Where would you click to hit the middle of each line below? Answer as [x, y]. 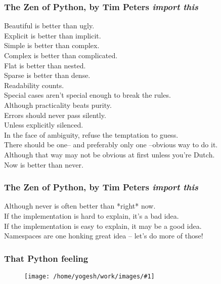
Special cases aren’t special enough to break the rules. [87, 95]
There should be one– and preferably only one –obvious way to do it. [111, 145]
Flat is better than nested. [45, 65]
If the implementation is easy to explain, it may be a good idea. [103, 226]
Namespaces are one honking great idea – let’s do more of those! [104, 236]
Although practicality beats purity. [58, 105]
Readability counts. [34, 85]
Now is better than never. [44, 164]
